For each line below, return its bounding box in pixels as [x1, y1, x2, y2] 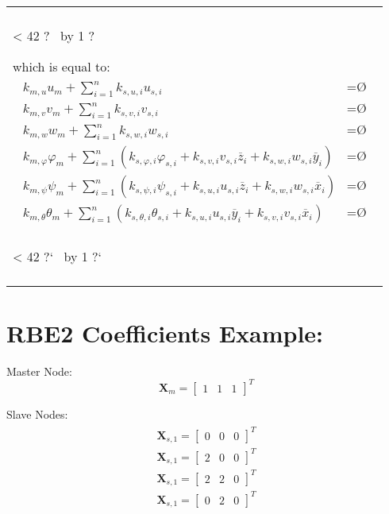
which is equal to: [13, 57, 110, 75]
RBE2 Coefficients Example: [6, 316, 324, 349]
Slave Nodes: [6, 405, 68, 422]
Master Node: [6, 362, 72, 379]
